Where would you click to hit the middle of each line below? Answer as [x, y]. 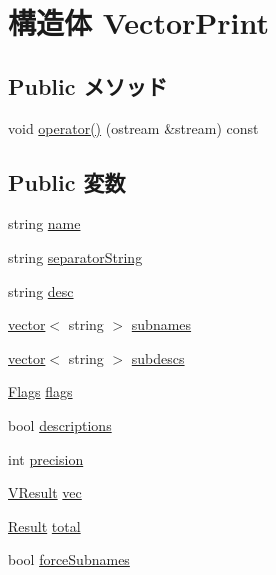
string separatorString [75, 256]
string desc [41, 290]
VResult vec [45, 492]
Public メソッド [88, 85]
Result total [44, 525]
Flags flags [40, 391]
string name [44, 223]
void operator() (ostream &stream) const [133, 127]
